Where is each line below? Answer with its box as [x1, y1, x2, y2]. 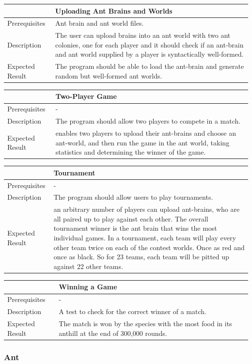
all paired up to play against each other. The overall [53, 213, 208, 223]
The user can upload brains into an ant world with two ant [55, 30, 231, 40]
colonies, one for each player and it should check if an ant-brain [55, 39, 244, 49]
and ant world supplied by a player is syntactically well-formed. [55, 49, 244, 59]
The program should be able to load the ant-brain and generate [55, 61, 244, 71]
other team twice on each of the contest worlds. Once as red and [53, 242, 245, 252]
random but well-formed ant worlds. [55, 70, 162, 80]
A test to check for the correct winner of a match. [59, 306, 206, 317]
